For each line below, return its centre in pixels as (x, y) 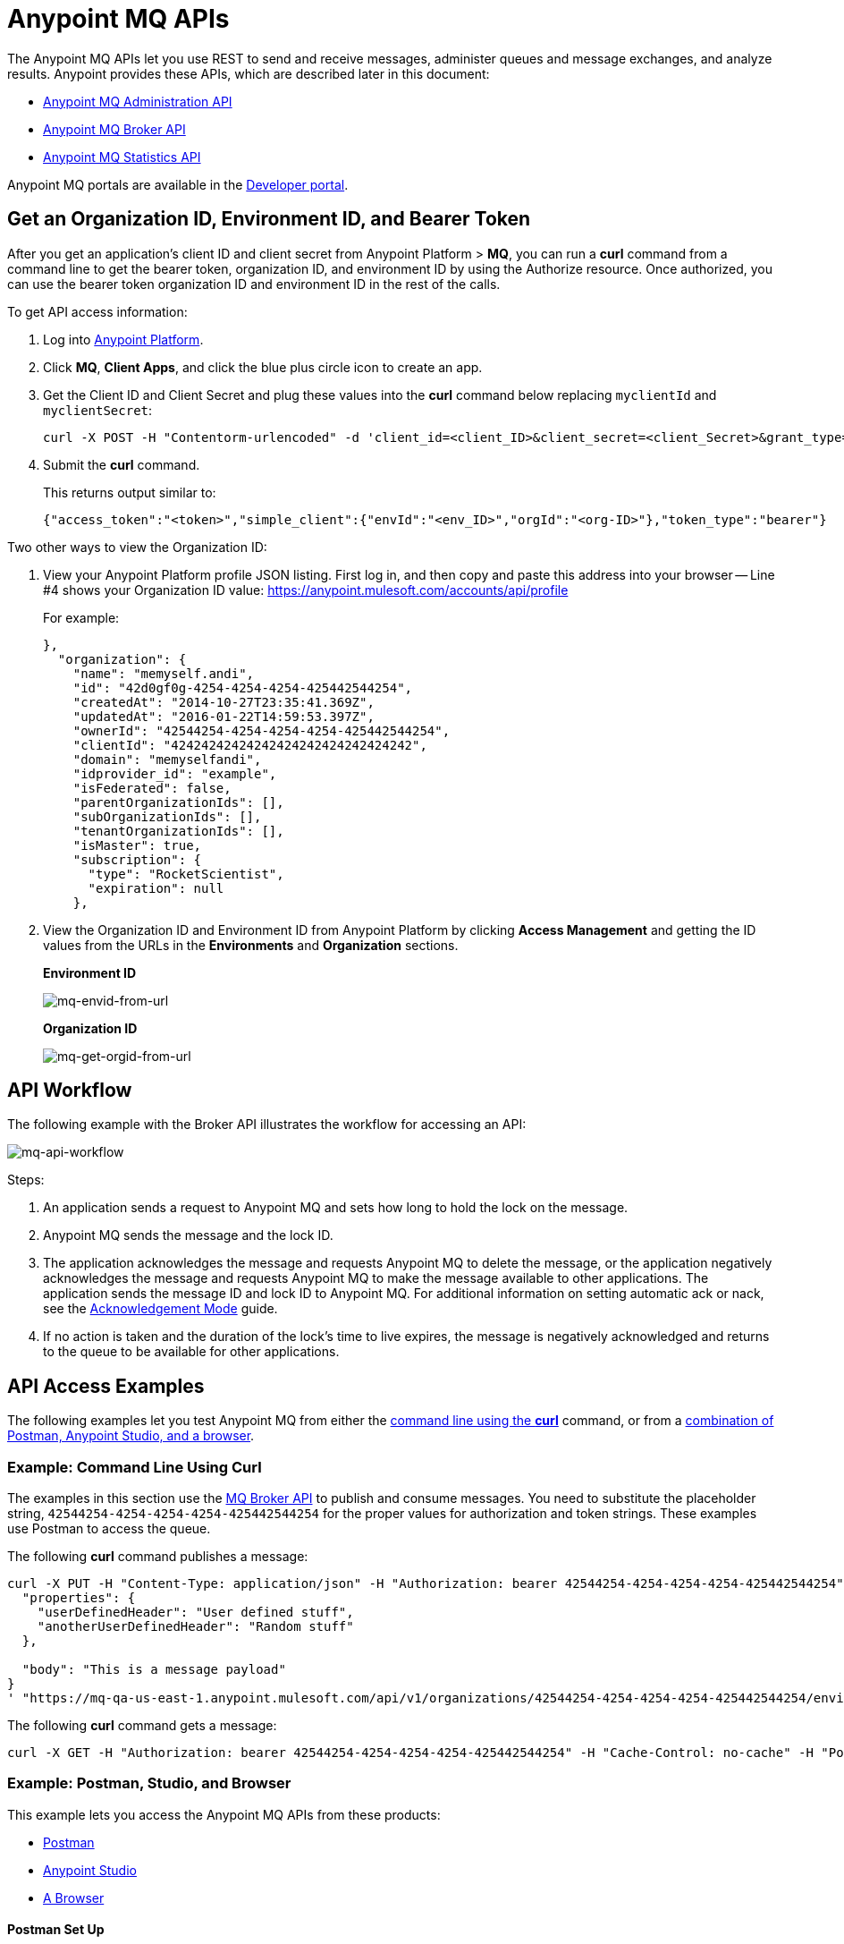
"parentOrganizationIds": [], (178, 802)
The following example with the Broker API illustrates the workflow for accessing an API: (267, 1125)
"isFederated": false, (152, 788)
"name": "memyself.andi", (164, 673)
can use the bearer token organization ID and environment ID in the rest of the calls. (254, 284)
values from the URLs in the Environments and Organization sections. (251, 945)
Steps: (26, 1180)
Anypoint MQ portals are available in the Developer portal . (178, 184)
